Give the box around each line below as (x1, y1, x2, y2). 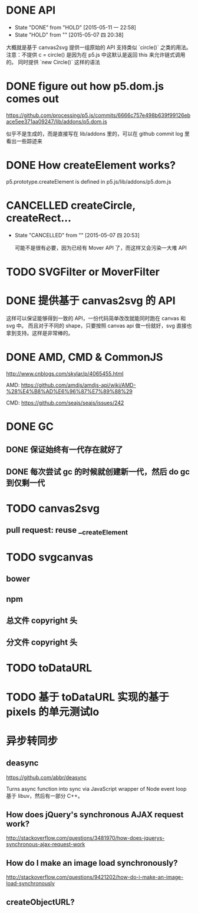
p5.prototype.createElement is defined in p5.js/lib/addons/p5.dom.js (6, 178, 171, 185)
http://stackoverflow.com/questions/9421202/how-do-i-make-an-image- (6, 873, 184, 881)
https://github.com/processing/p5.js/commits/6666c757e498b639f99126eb (6, 112, 191, 119)
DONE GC (6, 420, 54, 433)
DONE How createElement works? (6, 159, 176, 172)
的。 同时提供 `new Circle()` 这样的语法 (6, 58, 100, 66)
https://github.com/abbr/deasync (6, 774, 87, 781)
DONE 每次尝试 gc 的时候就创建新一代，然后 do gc (6, 467, 190, 477)
